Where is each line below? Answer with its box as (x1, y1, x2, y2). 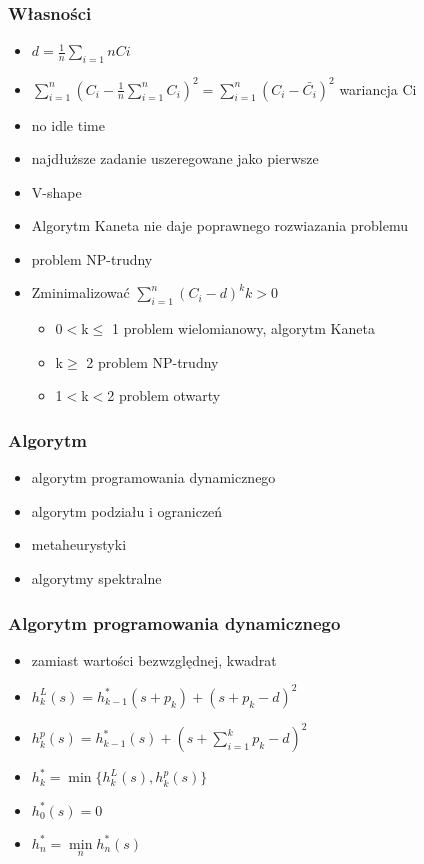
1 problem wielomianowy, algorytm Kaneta (111, 318, 375, 339)
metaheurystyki (31, 534, 127, 555)
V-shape (31, 181, 82, 202)
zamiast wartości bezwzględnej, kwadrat (31, 649, 277, 670)
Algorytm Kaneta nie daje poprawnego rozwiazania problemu (31, 215, 409, 236)
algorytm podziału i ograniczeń (31, 500, 223, 521)
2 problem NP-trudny (86, 351, 219, 372)
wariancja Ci (339, 78, 417, 99)
